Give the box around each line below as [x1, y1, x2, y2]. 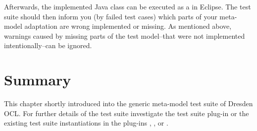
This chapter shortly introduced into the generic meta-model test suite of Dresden [4, 98, 253, 109]
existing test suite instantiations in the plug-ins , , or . [4, 118, 168, 128]
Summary [4, 69, 71, 90]
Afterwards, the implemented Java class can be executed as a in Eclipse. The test [4, 1, 251, 11]
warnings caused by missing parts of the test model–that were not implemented [4, 30, 245, 41]
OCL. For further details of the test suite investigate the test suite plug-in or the [4, 108, 249, 118]
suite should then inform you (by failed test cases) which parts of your [4, 11, 217, 21]
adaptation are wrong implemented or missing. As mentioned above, [24, 21, 232, 31]
